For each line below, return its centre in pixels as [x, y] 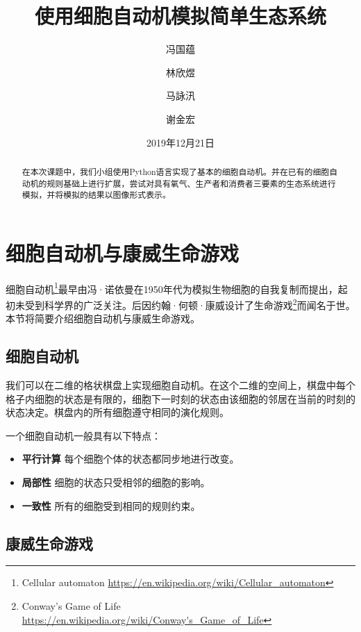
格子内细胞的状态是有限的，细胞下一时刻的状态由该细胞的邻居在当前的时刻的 [180, 398]
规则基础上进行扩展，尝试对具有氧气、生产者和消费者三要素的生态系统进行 [191, 183]
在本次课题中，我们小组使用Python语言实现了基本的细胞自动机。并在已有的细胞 [176, 171]
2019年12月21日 [180, 142]
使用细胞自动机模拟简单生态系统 [180, 16]
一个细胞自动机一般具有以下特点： [83, 435]
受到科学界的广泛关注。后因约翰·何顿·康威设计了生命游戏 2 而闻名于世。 [190, 304]
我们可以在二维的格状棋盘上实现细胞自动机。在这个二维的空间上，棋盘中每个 [180, 385]
